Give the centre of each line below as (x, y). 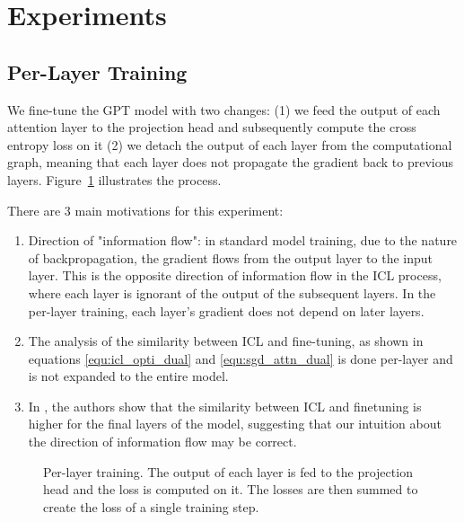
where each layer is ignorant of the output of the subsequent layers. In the (232, 292)
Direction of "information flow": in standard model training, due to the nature (243, 240)
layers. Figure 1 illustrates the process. (114, 179)
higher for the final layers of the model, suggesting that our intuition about (235, 424)
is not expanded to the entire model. (128, 376)
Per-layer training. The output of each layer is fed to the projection (228, 471)
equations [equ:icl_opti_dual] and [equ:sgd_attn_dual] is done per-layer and (241, 358)
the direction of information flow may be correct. (162, 442)
